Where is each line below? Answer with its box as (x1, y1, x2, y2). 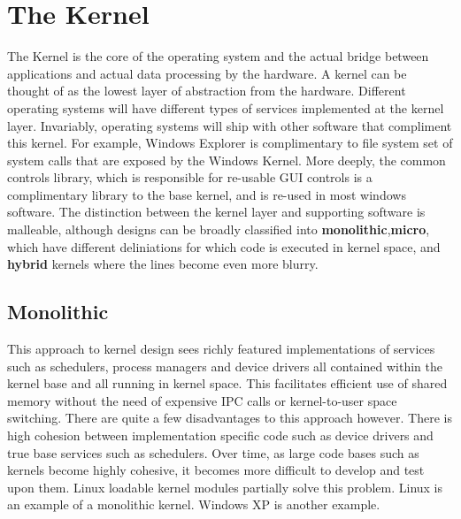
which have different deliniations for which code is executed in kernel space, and (7, 237, 441, 256)
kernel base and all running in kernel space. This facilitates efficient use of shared (7, 374, 448, 393)
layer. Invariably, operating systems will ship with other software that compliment (7, 116, 452, 134)
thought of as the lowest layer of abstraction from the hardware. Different (7, 81, 406, 100)
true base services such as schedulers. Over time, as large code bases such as (7, 443, 419, 462)
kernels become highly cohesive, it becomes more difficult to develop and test (7, 461, 425, 479)
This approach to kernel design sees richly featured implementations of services (7, 340, 435, 358)
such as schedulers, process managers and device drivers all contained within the (7, 356, 442, 375)
